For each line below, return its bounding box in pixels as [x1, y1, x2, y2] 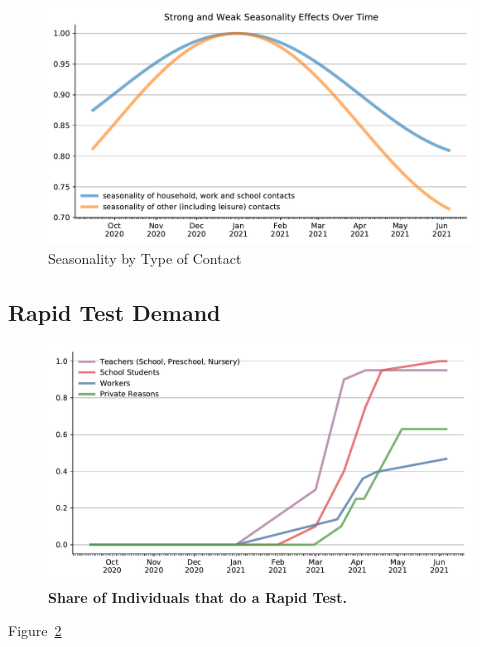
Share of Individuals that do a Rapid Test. [48, 586, 347, 607]
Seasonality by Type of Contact [48, 247, 242, 268]
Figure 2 [8, 620, 62, 641]
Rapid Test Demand [8, 296, 221, 327]
